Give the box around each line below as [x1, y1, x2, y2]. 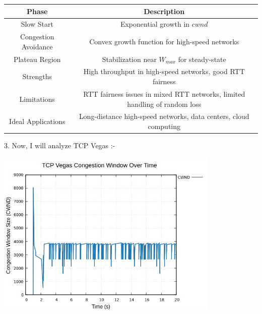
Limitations [19, 93, 55, 104]
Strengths [22, 71, 52, 82]
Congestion [20, 31, 54, 42]
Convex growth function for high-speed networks [89, 36, 239, 46]
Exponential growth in [120, 19, 190, 29]
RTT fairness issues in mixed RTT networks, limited [83, 88, 245, 99]
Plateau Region [13, 53, 61, 64]
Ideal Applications [9, 116, 65, 127]
